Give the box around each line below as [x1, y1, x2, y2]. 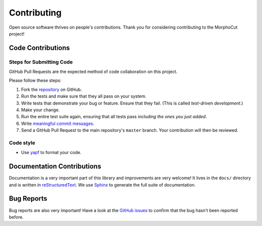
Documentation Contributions [9, 162, 101, 171]
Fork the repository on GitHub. [21, 87, 82, 92]
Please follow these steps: [9, 78, 62, 84]
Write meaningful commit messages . [21, 121, 95, 126]
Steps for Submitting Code [9, 58, 73, 65]
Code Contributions [9, 44, 70, 52]
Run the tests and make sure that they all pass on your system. [21, 93, 147, 99]
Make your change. [21, 107, 60, 113]
